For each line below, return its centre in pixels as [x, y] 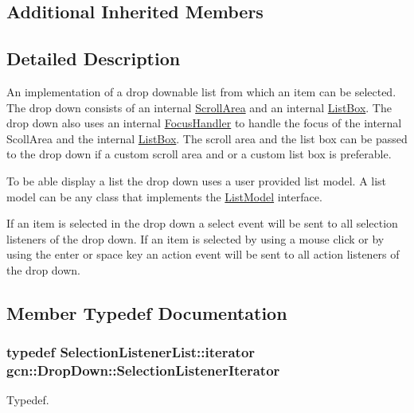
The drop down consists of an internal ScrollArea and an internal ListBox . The [199, 107]
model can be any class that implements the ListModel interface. [164, 196]
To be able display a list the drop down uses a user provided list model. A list [197, 180]
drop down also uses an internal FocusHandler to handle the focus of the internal [204, 123]
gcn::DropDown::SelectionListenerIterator [143, 370]
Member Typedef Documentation [147, 312]
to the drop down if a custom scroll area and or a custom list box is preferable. [199, 154]
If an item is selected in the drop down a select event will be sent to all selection [202, 223]
